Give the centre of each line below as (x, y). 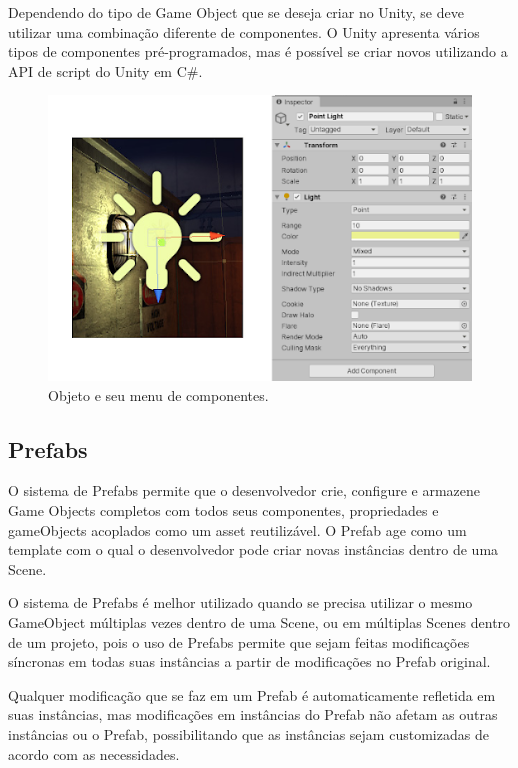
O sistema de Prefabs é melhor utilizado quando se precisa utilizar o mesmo (240, 602)
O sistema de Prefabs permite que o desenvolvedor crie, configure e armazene (244, 490)
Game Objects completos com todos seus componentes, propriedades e (223, 510)
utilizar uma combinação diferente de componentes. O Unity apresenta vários (244, 31)
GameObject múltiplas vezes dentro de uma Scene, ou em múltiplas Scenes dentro (259, 622)
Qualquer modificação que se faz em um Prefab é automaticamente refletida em (252, 694)
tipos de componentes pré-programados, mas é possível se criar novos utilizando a (258, 51)
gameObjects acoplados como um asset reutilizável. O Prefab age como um (237, 529)
